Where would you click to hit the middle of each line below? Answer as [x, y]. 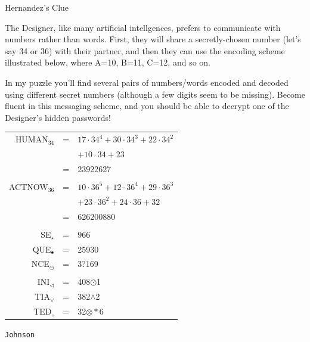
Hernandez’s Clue [37, 7]
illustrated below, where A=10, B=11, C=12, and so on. [108, 62]
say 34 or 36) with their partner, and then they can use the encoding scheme [145, 50]
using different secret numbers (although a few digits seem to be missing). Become [155, 94]
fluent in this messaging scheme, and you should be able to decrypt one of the [147, 106]
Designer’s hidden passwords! [58, 117]
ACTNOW [29, 186]
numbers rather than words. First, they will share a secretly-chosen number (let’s [153, 39]
